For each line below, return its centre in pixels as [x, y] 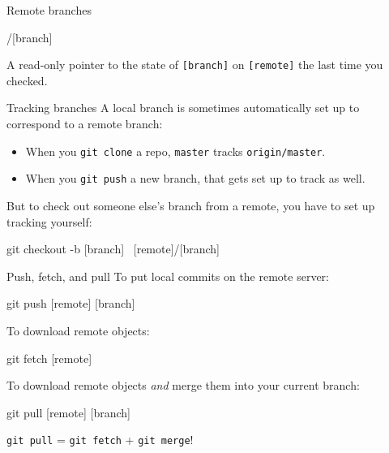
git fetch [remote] [49, 358]
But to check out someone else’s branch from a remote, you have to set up [191, 205]
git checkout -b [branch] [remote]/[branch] [113, 249]
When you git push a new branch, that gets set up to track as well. [195, 178]
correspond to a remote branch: [85, 124]
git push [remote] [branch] [71, 303]
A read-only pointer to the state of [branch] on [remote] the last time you [195, 65]
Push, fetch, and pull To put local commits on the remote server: [168, 276]
